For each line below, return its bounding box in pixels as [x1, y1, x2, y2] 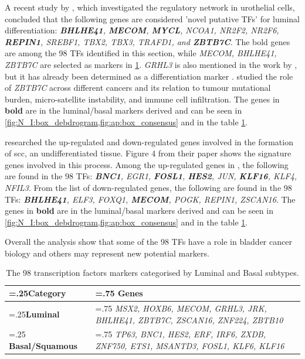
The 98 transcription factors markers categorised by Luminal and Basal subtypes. [6, 266, 299, 279]
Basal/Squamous [9, 339, 77, 351]
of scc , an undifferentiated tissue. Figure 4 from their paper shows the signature [5, 147, 292, 159]
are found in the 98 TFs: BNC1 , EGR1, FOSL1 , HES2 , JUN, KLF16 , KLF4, [5, 170, 297, 182]
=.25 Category [9, 287, 66, 299]
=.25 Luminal [9, 307, 60, 320]
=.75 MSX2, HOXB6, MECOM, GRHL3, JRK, [95, 302, 267, 314]
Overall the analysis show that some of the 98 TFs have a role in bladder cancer [5, 235, 292, 248]
